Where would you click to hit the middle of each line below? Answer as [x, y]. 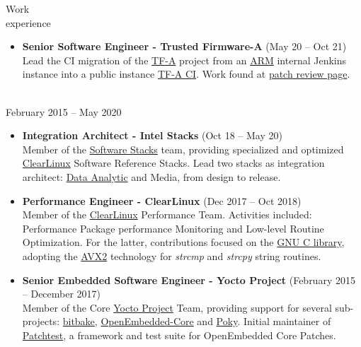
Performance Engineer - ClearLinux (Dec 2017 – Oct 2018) [162, 200]
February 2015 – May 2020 [64, 111]
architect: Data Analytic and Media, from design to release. [151, 176]
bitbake [79, 321]
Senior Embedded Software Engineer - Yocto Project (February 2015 [189, 280]
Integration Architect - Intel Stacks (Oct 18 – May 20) [152, 135]
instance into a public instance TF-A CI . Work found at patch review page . [186, 74]
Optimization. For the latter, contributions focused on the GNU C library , [183, 242]
